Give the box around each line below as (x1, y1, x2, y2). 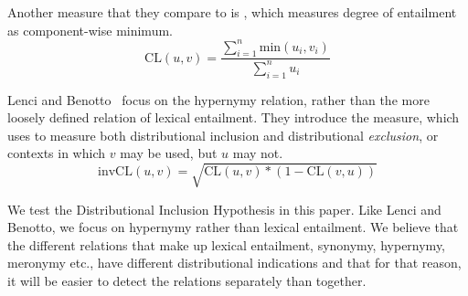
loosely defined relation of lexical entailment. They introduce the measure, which (7, 108, 460, 127)
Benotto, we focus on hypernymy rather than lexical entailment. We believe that (7, 217, 459, 237)
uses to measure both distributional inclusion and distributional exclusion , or (7, 125, 439, 144)
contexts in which (7, 143, 106, 163)
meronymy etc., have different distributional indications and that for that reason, (7, 253, 462, 272)
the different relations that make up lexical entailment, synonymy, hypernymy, (7, 235, 446, 254)
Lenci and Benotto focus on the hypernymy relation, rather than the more (7, 90, 430, 109)
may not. (232, 143, 283, 163)
